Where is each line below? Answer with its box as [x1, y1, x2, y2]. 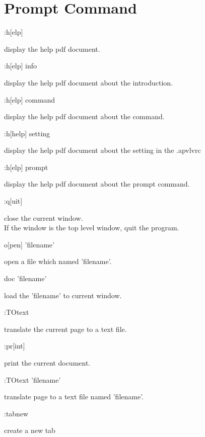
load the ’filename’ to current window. [4, 290, 122, 300]
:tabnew [4, 408, 29, 418]
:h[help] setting [4, 128, 50, 138]
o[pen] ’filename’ [4, 239, 54, 249]
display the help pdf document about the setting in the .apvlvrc [4, 145, 201, 155]
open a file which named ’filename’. [4, 256, 112, 267]
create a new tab [4, 425, 55, 435]
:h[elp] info [4, 60, 37, 71]
